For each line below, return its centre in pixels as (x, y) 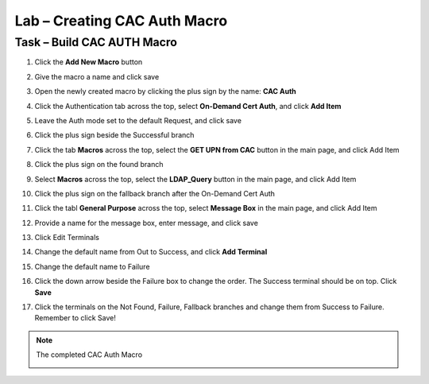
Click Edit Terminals (67, 238)
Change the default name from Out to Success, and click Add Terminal (151, 252)
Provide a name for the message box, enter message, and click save (146, 223)
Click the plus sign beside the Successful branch (114, 135)
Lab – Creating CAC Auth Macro (121, 21)
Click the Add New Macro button (89, 62)
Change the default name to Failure (92, 266)
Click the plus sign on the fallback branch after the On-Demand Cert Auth (155, 193)
